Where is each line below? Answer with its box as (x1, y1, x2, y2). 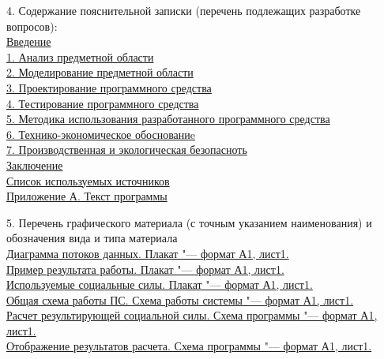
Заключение (6, 156, 63, 173)
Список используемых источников (6, 172, 170, 189)
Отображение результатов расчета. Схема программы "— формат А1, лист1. (6, 338, 372, 354)
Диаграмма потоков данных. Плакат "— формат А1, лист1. (6, 245, 289, 261)
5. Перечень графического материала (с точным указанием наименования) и (6, 214, 372, 230)
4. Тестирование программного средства (6, 95, 199, 111)
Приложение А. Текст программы (6, 188, 168, 204)
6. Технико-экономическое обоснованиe (6, 125, 195, 142)
